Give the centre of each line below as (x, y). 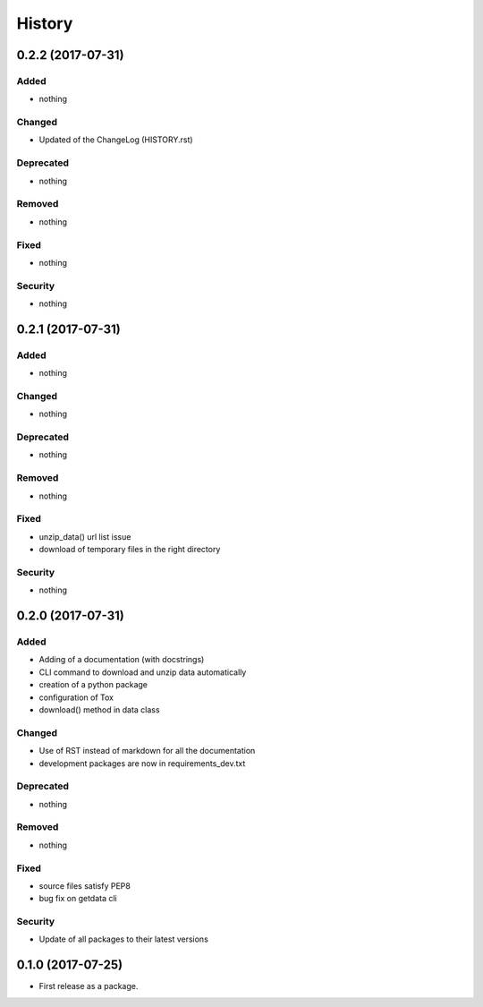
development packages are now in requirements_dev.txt (142, 763)
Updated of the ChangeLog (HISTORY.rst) (116, 140)
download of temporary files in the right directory (130, 550)
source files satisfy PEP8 (85, 885)
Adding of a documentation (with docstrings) (122, 660)
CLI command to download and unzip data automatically (143, 672)
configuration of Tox (76, 697)
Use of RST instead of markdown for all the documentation (147, 751)
